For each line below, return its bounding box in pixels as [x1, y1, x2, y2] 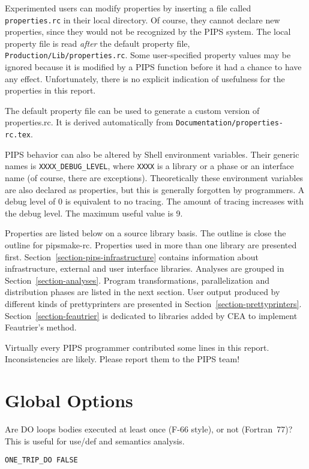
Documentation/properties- [176, 119, 284, 128]
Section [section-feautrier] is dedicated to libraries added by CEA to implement [5, 309, 298, 321]
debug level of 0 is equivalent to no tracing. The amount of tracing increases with [5, 195, 304, 208]
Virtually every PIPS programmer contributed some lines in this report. [5, 341, 269, 353]
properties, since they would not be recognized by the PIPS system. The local [5, 25, 291, 38]
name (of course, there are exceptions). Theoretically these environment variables [5, 172, 304, 184]
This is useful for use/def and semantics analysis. [5, 434, 185, 447]
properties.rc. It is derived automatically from [5, 116, 173, 128]
